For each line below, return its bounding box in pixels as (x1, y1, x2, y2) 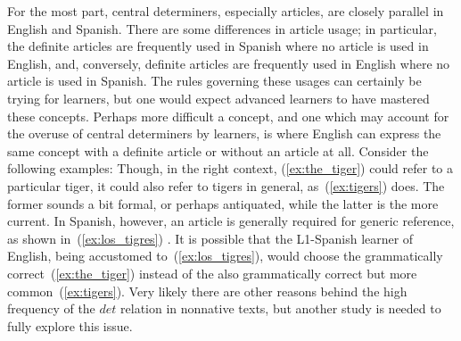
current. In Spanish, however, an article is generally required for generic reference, (7, 212, 455, 230)
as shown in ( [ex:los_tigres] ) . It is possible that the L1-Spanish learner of (7, 229, 414, 247)
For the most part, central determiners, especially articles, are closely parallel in (7, 2, 444, 20)
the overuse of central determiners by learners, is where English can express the (7, 124, 441, 143)
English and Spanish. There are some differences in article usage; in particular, (7, 19, 437, 37)
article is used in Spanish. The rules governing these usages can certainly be (7, 71, 422, 90)
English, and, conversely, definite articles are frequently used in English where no (7, 54, 450, 72)
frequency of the (7, 299, 95, 318)
